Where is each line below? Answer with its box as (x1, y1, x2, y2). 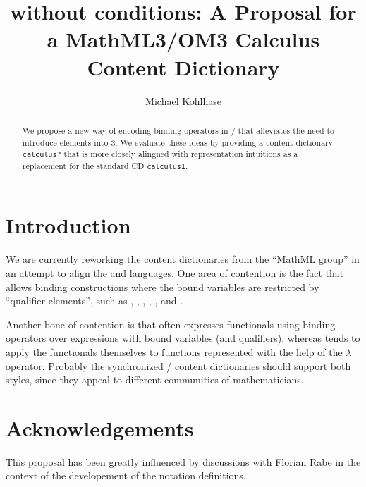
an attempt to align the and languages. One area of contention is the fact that (6, 266, 344, 281)
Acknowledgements (6, 413, 194, 442)
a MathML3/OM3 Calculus (47, 25, 320, 54)
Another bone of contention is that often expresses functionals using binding (6, 316, 336, 331)
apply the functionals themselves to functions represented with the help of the (6, 344, 343, 359)
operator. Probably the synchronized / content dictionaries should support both (6, 358, 351, 373)
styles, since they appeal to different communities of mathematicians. (6, 372, 304, 387)
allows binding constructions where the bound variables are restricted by (6, 279, 319, 294)
